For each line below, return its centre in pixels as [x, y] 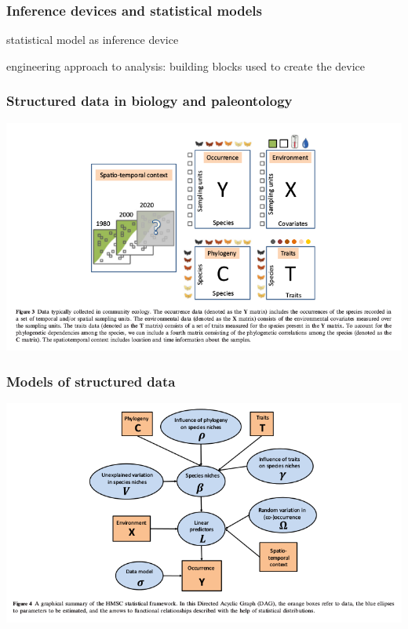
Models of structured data [91, 381]
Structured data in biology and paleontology [149, 101]
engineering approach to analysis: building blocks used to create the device [186, 65]
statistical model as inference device [93, 40]
